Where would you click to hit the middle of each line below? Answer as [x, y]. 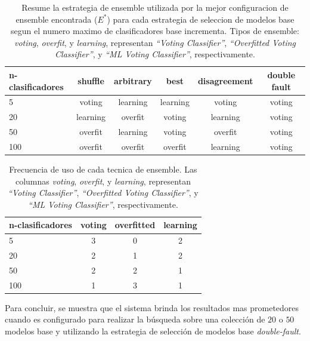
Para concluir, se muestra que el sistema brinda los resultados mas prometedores [152, 307]
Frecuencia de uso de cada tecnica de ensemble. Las [103, 169]
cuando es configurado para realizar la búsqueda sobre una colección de [135, 319]
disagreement [225, 80]
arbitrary [133, 80]
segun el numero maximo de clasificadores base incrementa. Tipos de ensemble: [155, 31]
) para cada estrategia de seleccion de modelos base [201, 19]
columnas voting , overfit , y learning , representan [103, 181]
